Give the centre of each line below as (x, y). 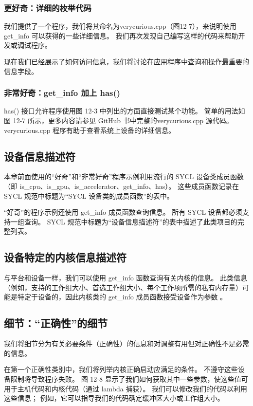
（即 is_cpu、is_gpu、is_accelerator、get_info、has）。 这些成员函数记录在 (121, 186)
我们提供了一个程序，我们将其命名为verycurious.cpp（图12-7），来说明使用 (120, 26)
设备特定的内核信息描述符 (65, 257)
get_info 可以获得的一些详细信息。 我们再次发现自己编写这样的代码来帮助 (121, 35)
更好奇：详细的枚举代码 (48, 8)
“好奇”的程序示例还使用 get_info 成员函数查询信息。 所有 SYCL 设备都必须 (123, 212)
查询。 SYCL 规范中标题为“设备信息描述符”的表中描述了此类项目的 (131, 221)
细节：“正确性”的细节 (56, 323)
